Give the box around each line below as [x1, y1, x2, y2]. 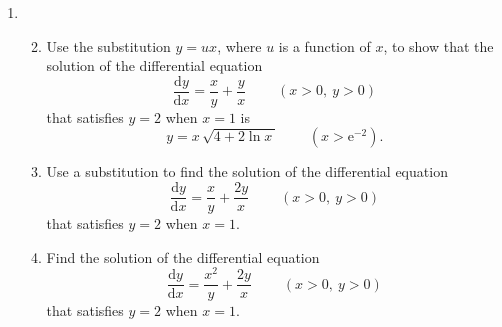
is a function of [278, 35, 371, 56]
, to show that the [383, 35, 494, 56]
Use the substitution [46, 35, 171, 56]
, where [217, 35, 262, 56]
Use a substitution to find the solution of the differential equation [46, 161, 448, 182]
